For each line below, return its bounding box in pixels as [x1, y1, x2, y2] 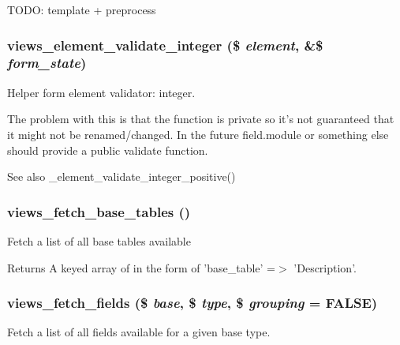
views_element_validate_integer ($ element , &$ [7, 35, 323, 54]
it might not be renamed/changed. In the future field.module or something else [7, 126, 389, 142]
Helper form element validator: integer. [7, 84, 196, 100]
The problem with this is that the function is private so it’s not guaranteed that [7, 111, 394, 127]
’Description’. [293, 259, 357, 276]
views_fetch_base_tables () [7, 201, 191, 221]
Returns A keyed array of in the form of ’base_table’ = [7, 259, 276, 276]
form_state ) [7, 53, 87, 73]
